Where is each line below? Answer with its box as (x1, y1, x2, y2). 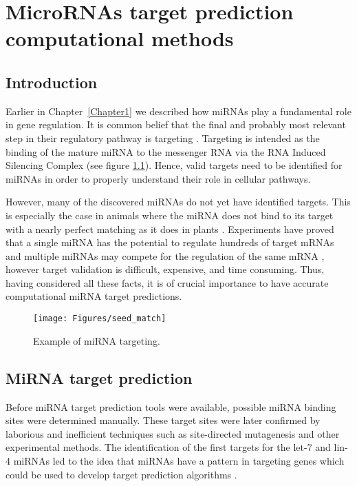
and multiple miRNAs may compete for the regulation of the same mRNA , (6, 248, 325, 263)
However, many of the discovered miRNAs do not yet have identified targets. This (6, 194, 351, 209)
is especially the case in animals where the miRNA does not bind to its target (6, 207, 334, 222)
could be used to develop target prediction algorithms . (6, 467, 237, 481)
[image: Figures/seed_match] (33, 314, 166, 324)
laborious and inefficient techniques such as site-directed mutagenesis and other (6, 426, 340, 441)
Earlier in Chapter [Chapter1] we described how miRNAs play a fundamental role (6, 103, 351, 118)
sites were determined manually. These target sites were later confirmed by (6, 413, 321, 427)
